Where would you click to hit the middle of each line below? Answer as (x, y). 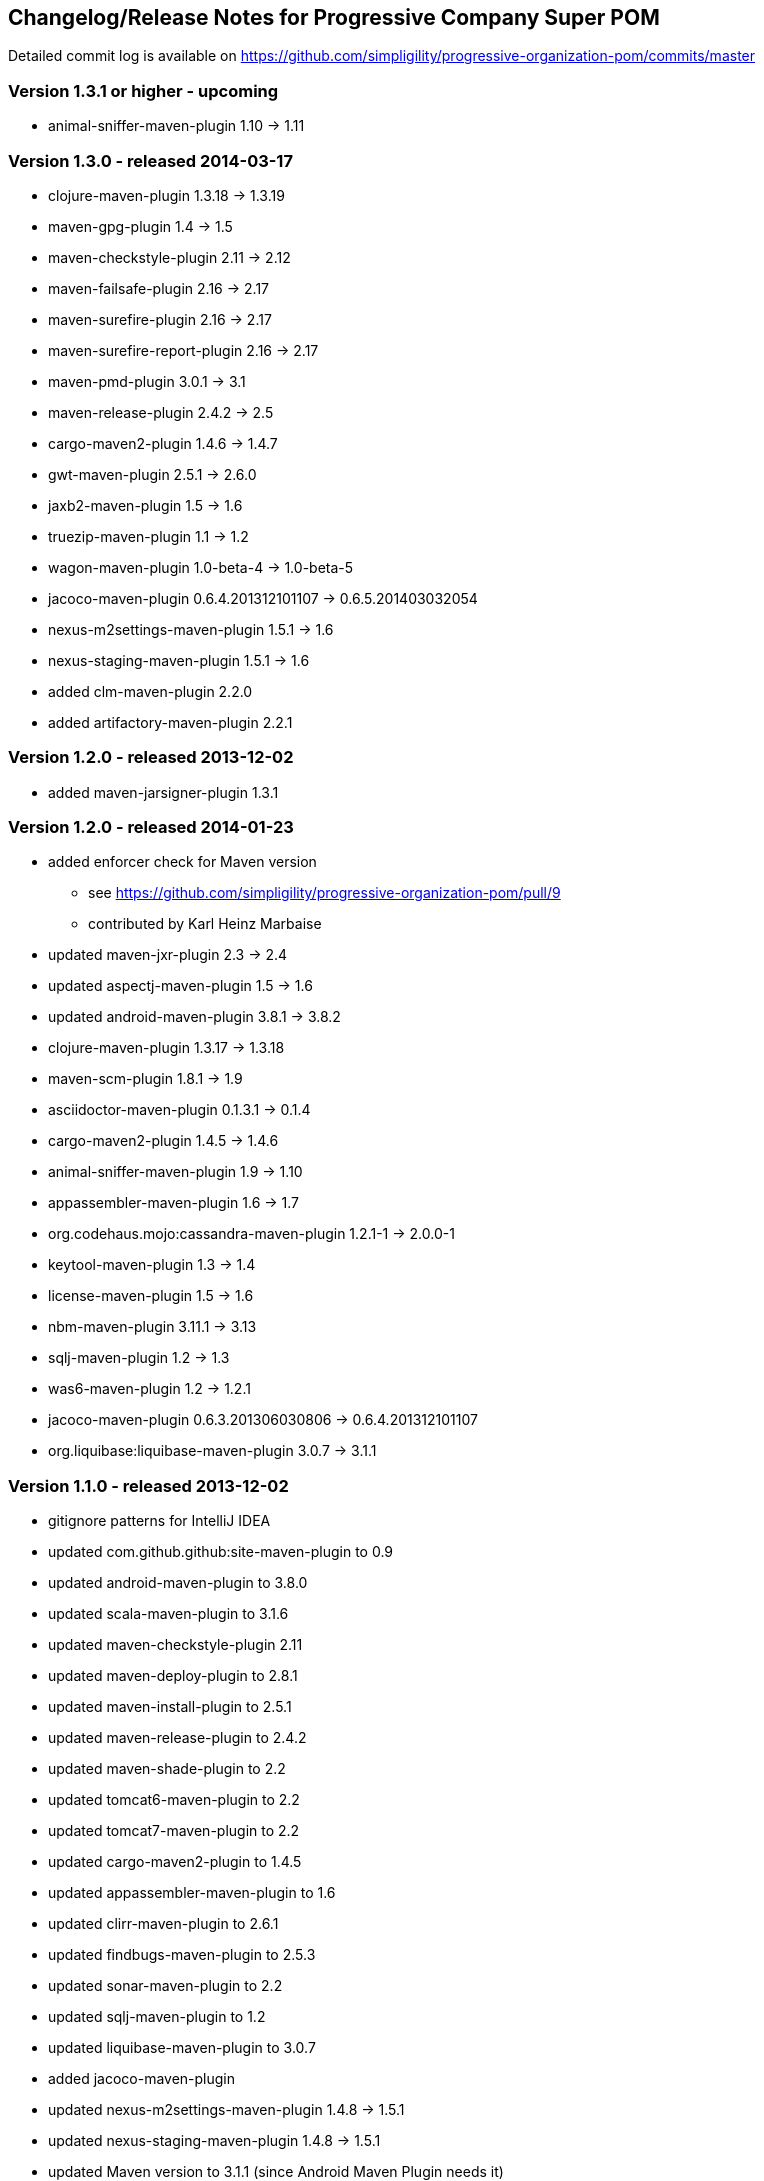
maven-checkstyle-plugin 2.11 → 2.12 (169, 257)
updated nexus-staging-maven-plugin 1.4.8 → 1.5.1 (214, 2141)
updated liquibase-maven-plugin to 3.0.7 (182, 2048)
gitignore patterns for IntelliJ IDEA (159, 1521)
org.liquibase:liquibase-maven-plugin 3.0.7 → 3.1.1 (212, 1451)
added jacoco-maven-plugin (142, 2079)
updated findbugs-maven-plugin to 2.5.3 (182, 1955)
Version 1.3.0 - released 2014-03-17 (150, 160)
